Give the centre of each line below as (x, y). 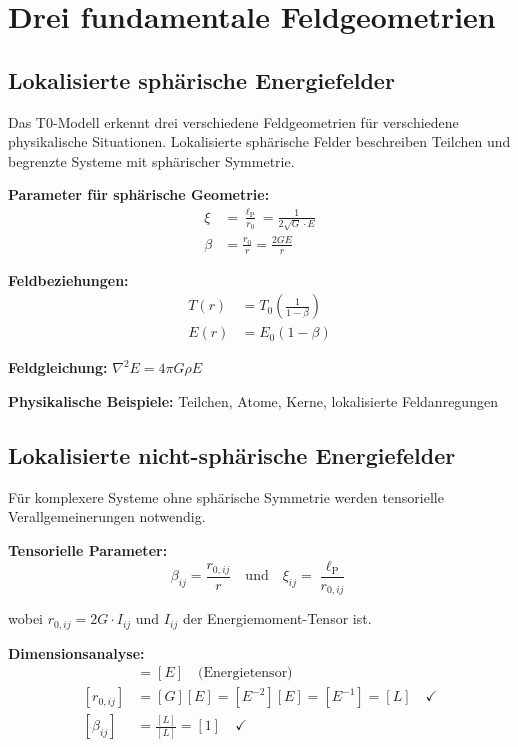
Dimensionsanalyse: (76, 652)
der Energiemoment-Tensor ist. (277, 618)
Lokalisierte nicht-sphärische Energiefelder (232, 455)
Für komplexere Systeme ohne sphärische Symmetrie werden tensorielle (226, 496)
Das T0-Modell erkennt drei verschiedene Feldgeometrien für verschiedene (233, 121)
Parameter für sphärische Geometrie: (139, 194)
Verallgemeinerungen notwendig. (107, 516)
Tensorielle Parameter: (88, 550)
